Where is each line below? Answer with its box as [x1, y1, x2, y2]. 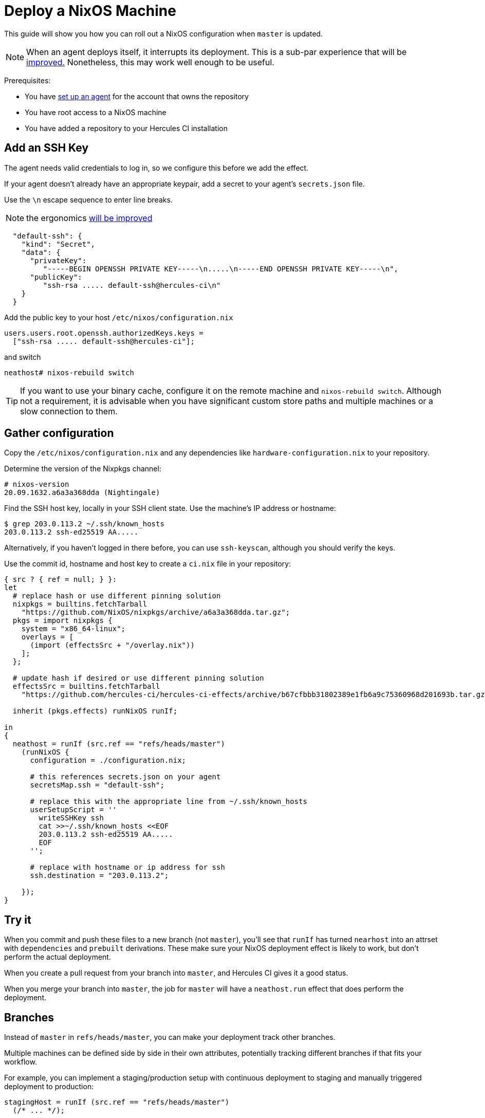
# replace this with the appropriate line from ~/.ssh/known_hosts [30, 797, 308, 806]
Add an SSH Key [4, 141, 89, 155]
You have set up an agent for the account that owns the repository [25, 91, 249, 101]
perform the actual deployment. [4, 952, 111, 962]
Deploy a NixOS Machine [4, 2, 176, 20]
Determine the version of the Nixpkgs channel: [4, 464, 161, 473]
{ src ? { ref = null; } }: [4, 575, 117, 584]
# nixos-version [4, 480, 69, 489]
